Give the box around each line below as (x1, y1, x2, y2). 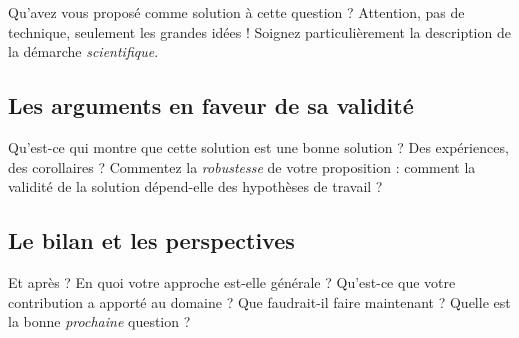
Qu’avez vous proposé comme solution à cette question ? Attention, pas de (8, 2, 465, 22)
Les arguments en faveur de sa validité (8, 90, 414, 121)
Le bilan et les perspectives (8, 225, 295, 256)
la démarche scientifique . (8, 41, 159, 62)
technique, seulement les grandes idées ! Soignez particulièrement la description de (8, 21, 511, 42)
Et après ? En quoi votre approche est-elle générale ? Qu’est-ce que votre (8, 271, 456, 292)
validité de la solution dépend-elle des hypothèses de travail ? (8, 176, 383, 197)
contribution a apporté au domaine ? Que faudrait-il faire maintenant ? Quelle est (8, 291, 511, 312)
